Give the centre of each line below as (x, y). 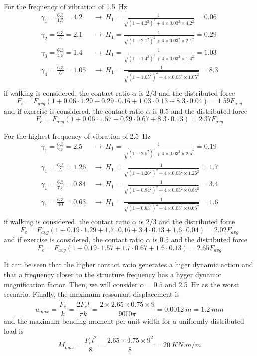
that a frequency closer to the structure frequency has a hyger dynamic (113, 274)
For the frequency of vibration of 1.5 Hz (65, 6)
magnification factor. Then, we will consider (71, 284)
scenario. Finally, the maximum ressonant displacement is (92, 294)
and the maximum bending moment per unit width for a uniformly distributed (124, 321)
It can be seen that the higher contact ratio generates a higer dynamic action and (128, 265)
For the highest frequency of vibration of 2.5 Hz (77, 135)
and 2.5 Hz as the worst (202, 284)
